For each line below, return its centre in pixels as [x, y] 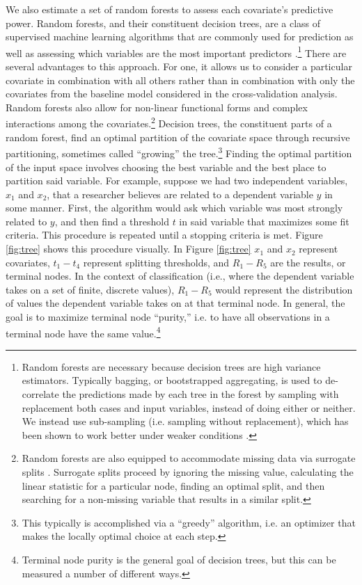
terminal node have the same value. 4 [83, 332]
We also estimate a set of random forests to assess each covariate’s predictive [170, 9]
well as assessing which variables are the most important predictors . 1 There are [176, 51]
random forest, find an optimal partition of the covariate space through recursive [178, 137]
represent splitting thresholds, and [156, 262]
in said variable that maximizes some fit [264, 221]
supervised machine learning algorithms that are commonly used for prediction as [180, 37]
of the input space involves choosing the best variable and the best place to [166, 167]
